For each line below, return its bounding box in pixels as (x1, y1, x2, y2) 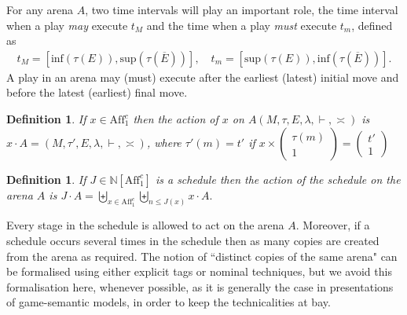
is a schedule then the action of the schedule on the (155, 170, 401, 187)
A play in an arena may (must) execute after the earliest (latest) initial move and (6, 68, 399, 85)
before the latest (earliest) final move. (6, 84, 188, 101)
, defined (351, 16, 393, 33)
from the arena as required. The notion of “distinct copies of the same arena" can (6, 247, 398, 264)
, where (146, 134, 181, 150)
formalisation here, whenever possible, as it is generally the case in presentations (6, 278, 394, 295)
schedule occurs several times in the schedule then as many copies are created (6, 233, 379, 249)
